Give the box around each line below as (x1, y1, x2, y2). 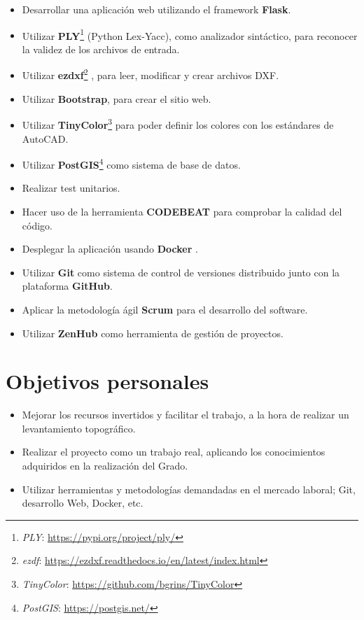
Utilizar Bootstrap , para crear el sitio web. (22, 91, 211, 106)
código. (22, 218, 52, 232)
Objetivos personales (6, 367, 209, 395)
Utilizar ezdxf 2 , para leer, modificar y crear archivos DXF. (22, 66, 279, 83)
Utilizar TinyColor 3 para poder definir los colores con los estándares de (22, 115, 334, 132)
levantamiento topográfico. (22, 421, 136, 435)
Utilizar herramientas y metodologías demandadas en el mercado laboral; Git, (22, 481, 356, 496)
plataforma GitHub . (22, 279, 113, 293)
